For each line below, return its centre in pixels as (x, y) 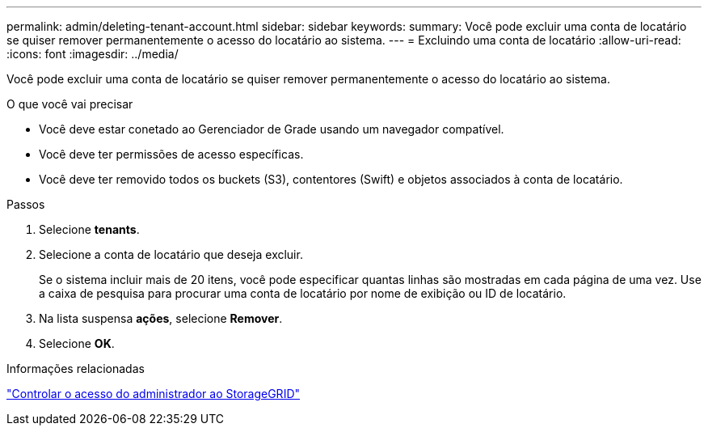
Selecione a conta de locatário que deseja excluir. (171, 254)
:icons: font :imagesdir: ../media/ (93, 54)
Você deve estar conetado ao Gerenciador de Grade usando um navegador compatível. (272, 129)
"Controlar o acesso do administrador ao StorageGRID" (154, 394)
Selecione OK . (77, 343)
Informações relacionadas (76, 368)
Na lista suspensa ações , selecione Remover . (161, 318)
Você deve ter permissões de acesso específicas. (171, 154)
